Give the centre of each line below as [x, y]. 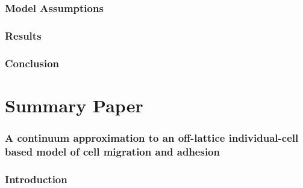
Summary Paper [74, 105]
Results [23, 35]
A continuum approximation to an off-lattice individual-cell [152, 137]
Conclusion [32, 63]
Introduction [36, 179]
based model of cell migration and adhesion [112, 151]
